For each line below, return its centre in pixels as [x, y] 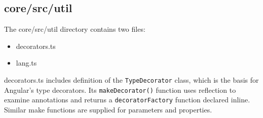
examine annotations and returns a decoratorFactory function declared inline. [127, 100]
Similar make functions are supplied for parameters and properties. [108, 109]
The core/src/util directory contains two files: [75, 29]
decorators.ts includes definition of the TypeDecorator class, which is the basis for [131, 79]
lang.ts [26, 63]
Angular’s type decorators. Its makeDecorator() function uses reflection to [120, 90]
